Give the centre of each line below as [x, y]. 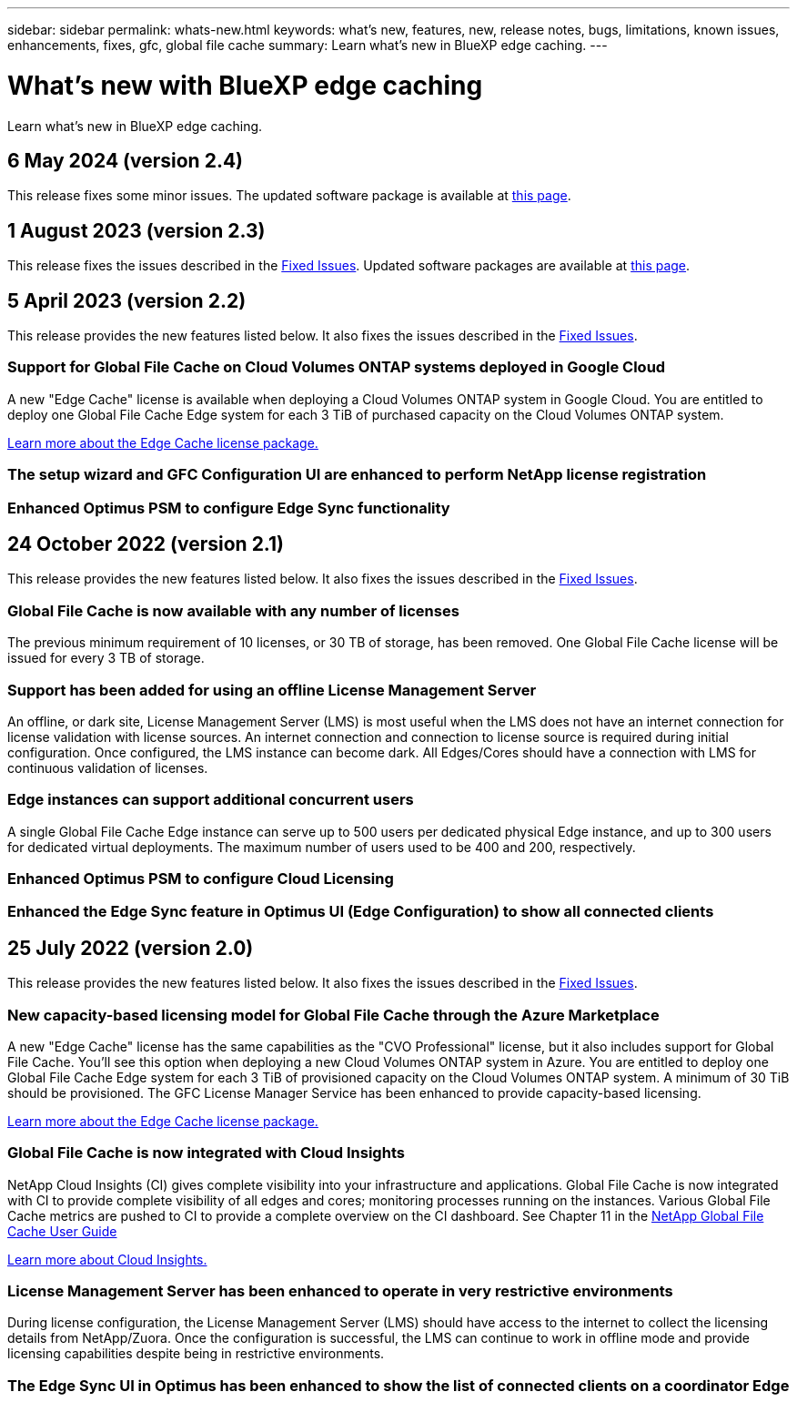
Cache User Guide [62, 1231]
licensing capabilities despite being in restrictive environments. [196, 1354]
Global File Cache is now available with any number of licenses [233, 610]
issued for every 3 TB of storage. [106, 658]
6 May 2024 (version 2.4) [126, 160]
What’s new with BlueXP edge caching [245, 85]
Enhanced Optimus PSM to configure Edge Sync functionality [229, 508]
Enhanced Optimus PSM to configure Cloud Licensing [201, 879]
